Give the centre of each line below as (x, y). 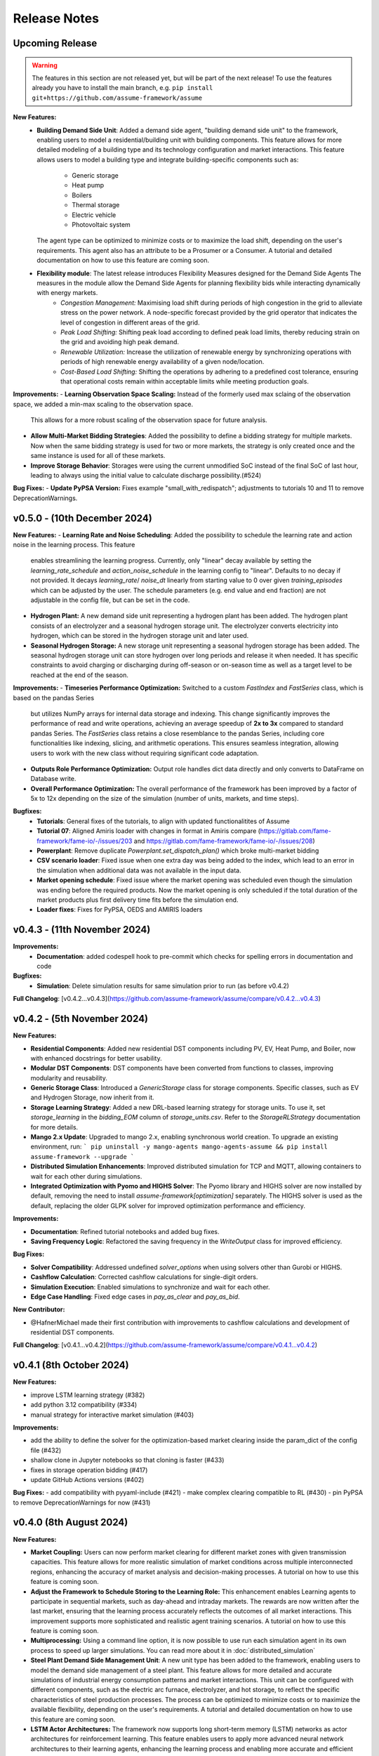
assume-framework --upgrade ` (82, 1157)
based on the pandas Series (54, 697)
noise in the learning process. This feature (74, 545)
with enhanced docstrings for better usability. (96, 1058)
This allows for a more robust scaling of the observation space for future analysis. (149, 420)
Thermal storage (96, 205)
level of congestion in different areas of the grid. (130, 322)
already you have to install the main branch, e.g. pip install (122, 88)
